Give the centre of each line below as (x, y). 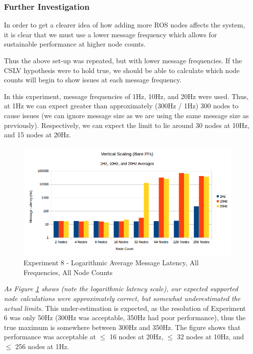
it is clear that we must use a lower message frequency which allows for (111, 34)
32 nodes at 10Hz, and (210, 337)
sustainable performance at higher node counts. (75, 44)
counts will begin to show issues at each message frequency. (93, 80)
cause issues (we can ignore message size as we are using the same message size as (126, 115)
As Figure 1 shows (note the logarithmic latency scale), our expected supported (121, 289)
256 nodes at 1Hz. (42, 346)
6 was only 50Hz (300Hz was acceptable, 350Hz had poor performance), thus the (125, 317)
